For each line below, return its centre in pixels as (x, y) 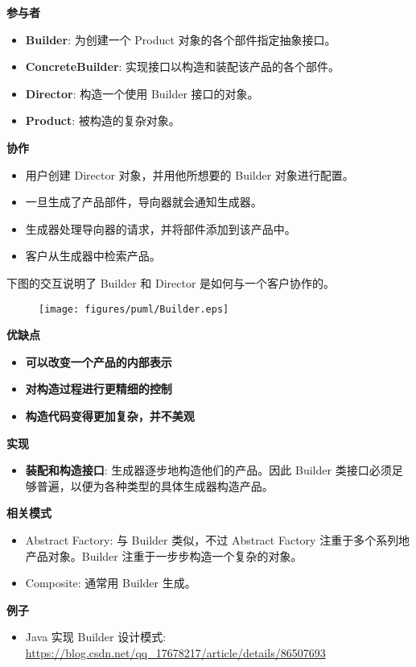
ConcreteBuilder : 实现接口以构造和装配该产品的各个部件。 (183, 66)
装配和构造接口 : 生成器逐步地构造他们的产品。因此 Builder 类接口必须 (208, 470)
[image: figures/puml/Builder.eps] (134, 309)
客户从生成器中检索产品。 (93, 256)
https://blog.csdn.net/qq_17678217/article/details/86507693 (175, 652)
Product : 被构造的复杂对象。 (103, 120)
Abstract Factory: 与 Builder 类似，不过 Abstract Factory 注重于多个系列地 (218, 539)
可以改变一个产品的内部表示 (99, 361)
